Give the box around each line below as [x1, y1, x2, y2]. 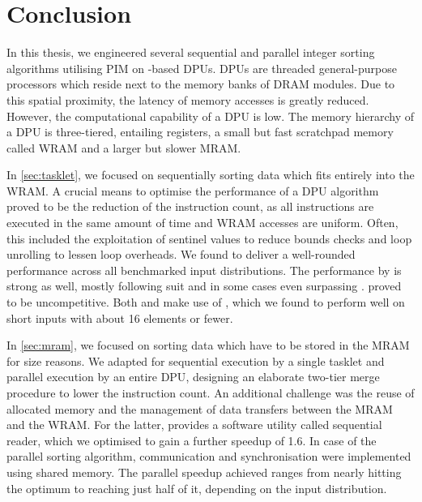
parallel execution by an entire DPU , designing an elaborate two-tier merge [6, 368, 380, 385]
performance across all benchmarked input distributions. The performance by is [6, 261, 402, 278]
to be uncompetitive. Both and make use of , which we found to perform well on [6, 294, 405, 311]
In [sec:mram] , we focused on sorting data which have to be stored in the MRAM [6, 337, 410, 354]
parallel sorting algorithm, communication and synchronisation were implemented [6, 448, 411, 465]
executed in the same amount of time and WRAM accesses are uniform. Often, [6, 214, 399, 231]
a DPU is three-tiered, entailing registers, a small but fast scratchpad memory [6, 123, 394, 140]
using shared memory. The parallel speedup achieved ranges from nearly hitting [6, 463, 402, 480]
